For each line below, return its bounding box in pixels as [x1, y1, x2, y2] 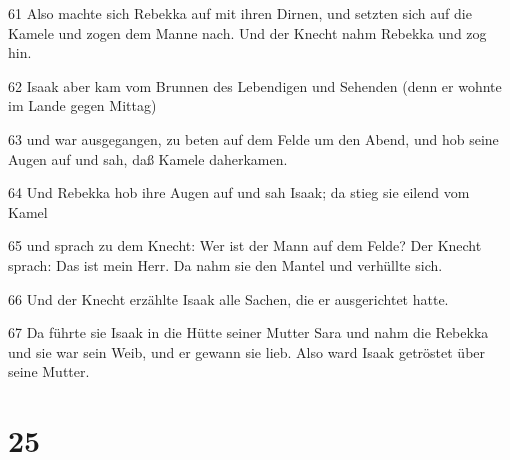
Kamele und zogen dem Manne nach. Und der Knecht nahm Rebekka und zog [8, 22, 487, 43]
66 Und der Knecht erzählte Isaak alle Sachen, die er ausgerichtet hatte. [8, 288, 449, 309]
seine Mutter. [8, 361, 90, 382]
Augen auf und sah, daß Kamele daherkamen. [8, 148, 288, 169]
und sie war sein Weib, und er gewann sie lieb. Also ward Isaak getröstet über [8, 341, 486, 362]
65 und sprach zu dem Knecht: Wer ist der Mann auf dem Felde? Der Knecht [8, 235, 482, 256]
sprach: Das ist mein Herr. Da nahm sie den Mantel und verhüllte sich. [8, 254, 443, 275]
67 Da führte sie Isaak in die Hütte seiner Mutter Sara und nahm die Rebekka [8, 322, 489, 343]
